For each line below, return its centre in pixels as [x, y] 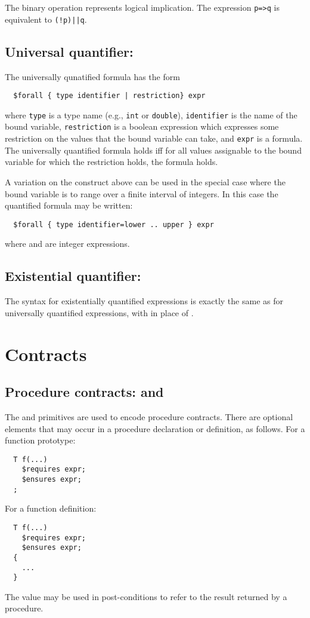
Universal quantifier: [69, 51]
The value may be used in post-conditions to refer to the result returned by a [146, 596]
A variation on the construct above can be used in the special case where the [145, 181]
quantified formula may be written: [69, 205]
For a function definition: [51, 508]
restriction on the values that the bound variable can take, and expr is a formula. [154, 138]
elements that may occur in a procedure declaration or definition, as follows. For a [155, 428]
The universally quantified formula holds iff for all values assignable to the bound [153, 150]
